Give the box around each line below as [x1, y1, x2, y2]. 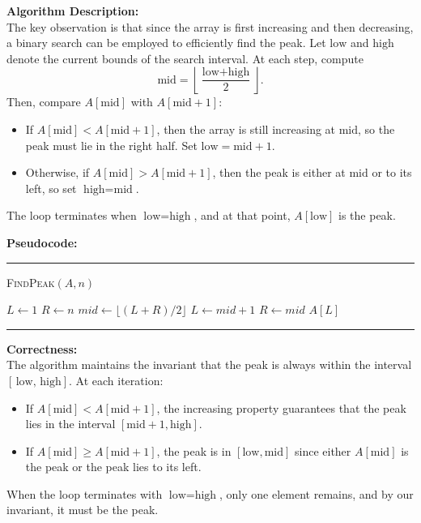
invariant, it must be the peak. [6, 501, 159, 518]
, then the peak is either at [212, 164, 346, 181]
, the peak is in [156, 442, 232, 459]
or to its [372, 164, 412, 181]
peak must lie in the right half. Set [25, 136, 198, 153]
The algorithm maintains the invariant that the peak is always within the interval [6, 356, 412, 373]
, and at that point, [193, 207, 291, 224]
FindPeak [6, 273, 55, 290]
